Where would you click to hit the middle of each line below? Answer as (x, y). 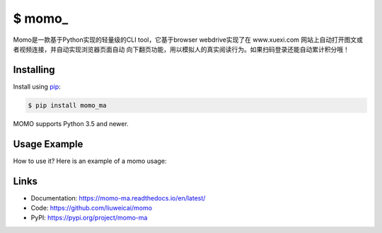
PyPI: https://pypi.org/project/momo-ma (89, 218)
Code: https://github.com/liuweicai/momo (91, 208)
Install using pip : (37, 86)
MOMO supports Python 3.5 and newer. (71, 123)
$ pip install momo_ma (67, 105)
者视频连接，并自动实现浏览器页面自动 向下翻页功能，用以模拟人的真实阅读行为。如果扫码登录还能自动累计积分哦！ (181, 49)
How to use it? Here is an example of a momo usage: (90, 161)
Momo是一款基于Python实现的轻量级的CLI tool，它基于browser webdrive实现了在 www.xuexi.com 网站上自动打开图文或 (188, 40)
